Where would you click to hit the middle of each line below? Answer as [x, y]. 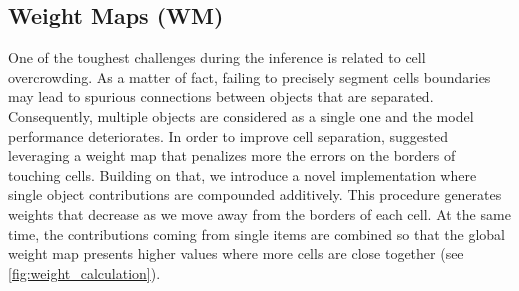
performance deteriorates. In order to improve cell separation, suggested [228, 135]
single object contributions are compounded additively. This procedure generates [255, 194]
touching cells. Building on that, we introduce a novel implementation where [242, 174]
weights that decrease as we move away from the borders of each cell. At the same [259, 213]
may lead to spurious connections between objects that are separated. [221, 96]
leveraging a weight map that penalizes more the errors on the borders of [232, 155]
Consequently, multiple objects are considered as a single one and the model [241, 115]
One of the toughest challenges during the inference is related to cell [217, 57]
